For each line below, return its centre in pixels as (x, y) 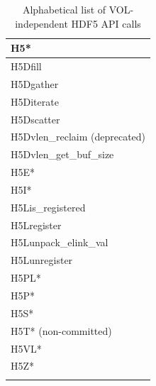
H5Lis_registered (48, 207)
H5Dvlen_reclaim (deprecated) (78, 137)
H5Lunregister (42, 260)
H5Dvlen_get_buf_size (62, 154)
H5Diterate (35, 101)
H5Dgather (35, 83)
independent (41, 23)
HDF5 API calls (106, 23)
